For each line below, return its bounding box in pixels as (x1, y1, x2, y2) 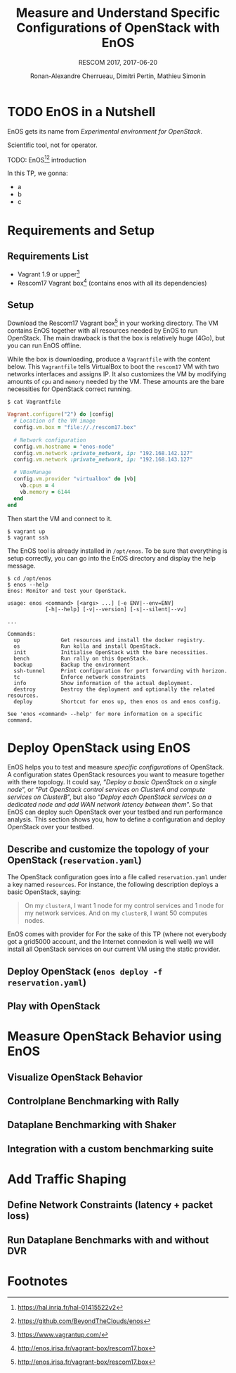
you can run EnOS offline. (7, 341, 81, 350)
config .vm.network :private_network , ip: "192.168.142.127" (13, 449, 193, 456)
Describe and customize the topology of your (7, 843, 209, 855)
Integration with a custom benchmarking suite (7, 1143, 214, 1155)
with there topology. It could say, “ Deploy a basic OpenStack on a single (7, 778, 217, 786)
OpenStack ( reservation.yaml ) (7, 854, 142, 866)
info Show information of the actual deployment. (13, 679, 193, 686)
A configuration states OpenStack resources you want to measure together (7, 770, 225, 779)
